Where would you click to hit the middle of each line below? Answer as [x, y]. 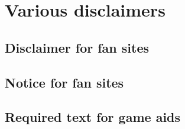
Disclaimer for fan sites [77, 47]
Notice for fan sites [64, 82]
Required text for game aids [93, 117]
